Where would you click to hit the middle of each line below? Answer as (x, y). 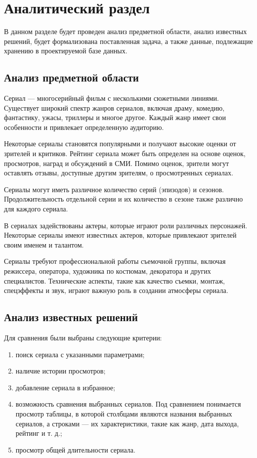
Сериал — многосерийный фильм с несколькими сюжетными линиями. (111, 98)
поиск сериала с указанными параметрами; (80, 354)
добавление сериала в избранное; (65, 387)
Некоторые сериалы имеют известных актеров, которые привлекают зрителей (120, 235)
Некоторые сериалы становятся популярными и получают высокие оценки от (120, 144)
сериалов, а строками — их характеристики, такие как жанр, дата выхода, (127, 423)
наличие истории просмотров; (61, 371)
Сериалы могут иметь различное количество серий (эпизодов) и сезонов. (114, 189)
